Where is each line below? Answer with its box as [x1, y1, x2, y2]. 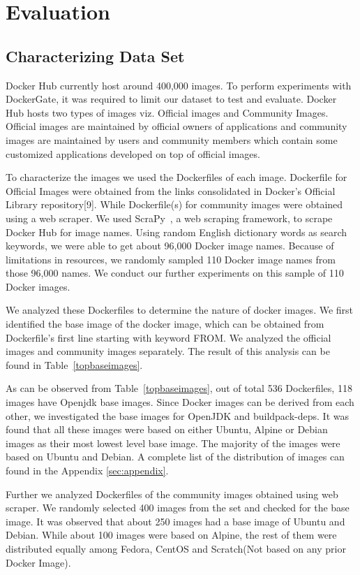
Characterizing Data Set [6, 45, 185, 66]
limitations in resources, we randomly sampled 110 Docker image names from [6, 252, 336, 266]
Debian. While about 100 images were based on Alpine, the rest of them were [6, 527, 337, 542]
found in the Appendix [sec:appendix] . [6, 463, 169, 478]
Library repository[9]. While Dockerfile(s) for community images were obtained [6, 197, 343, 212]
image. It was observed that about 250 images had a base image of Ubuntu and [6, 514, 345, 528]
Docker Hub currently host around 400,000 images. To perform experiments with [6, 78, 352, 92]
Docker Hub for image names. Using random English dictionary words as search [6, 224, 347, 239]
